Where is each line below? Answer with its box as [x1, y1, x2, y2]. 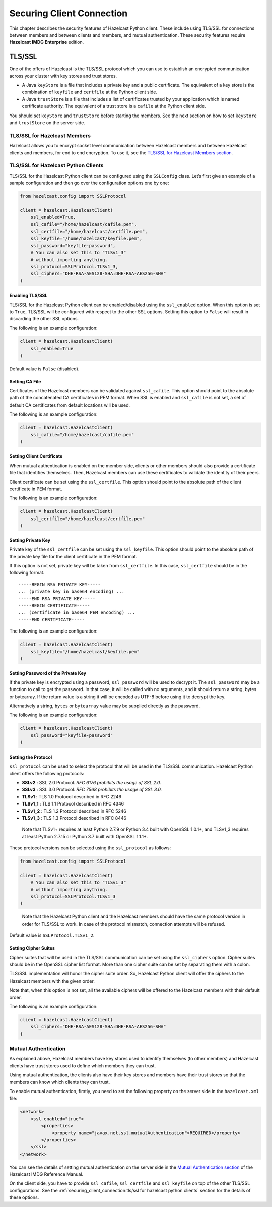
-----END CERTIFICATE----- [18, 617, 85, 622]
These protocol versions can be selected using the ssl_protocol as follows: [9, 845, 171, 851]
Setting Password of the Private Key [9, 670, 87, 676]
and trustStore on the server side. [9, 119, 86, 126]
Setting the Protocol [9, 754, 52, 760]
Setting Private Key [9, 537, 50, 543]
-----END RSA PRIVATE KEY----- [18, 596, 96, 601]
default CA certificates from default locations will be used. [9, 401, 130, 408]
